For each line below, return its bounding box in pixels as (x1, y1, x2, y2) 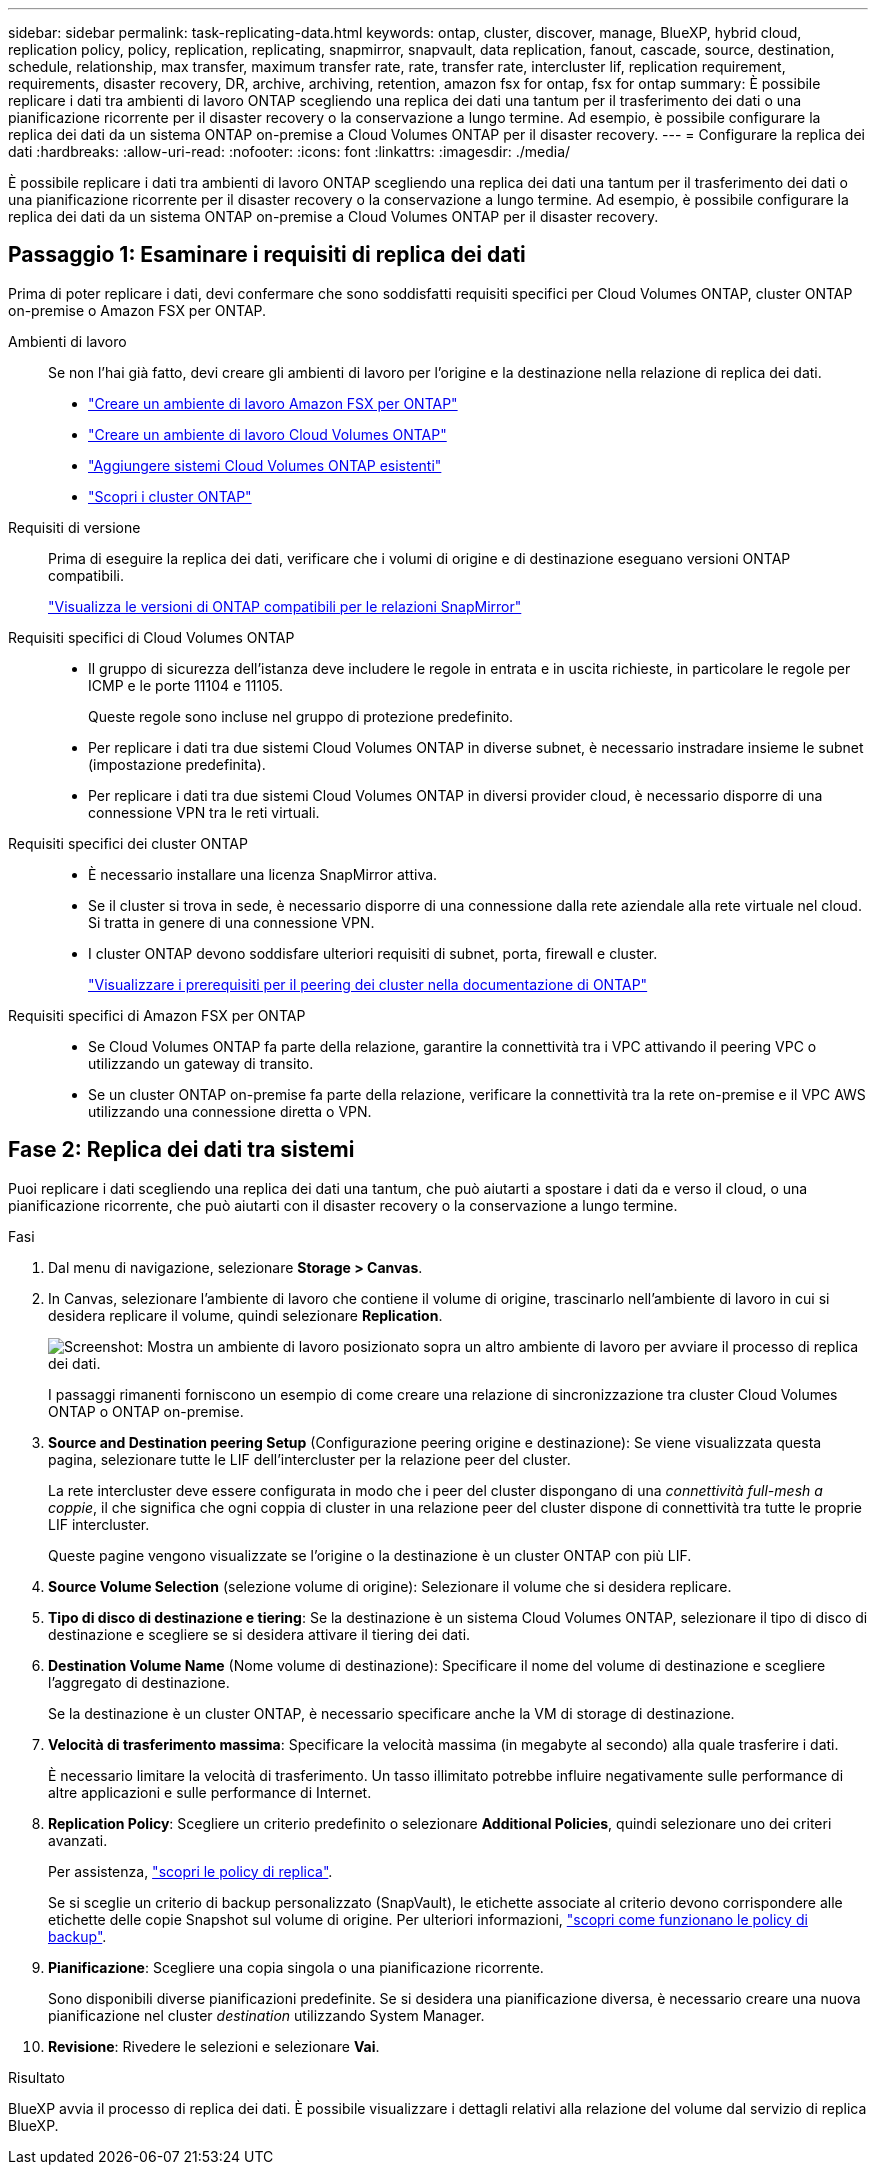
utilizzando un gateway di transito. (88, 1054, 314, 1072)
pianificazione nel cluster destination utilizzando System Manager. (48, 2006, 485, 2024)
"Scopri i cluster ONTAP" (88, 487, 252, 505)
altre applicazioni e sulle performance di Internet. (48, 1783, 372, 1801)
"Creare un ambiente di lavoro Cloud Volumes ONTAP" (88, 425, 447, 443)
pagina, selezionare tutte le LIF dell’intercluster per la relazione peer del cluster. (48, 1450, 571, 1468)
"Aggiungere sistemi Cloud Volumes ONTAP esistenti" (88, 456, 442, 474)
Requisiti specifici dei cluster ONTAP (8, 834, 248, 852)
